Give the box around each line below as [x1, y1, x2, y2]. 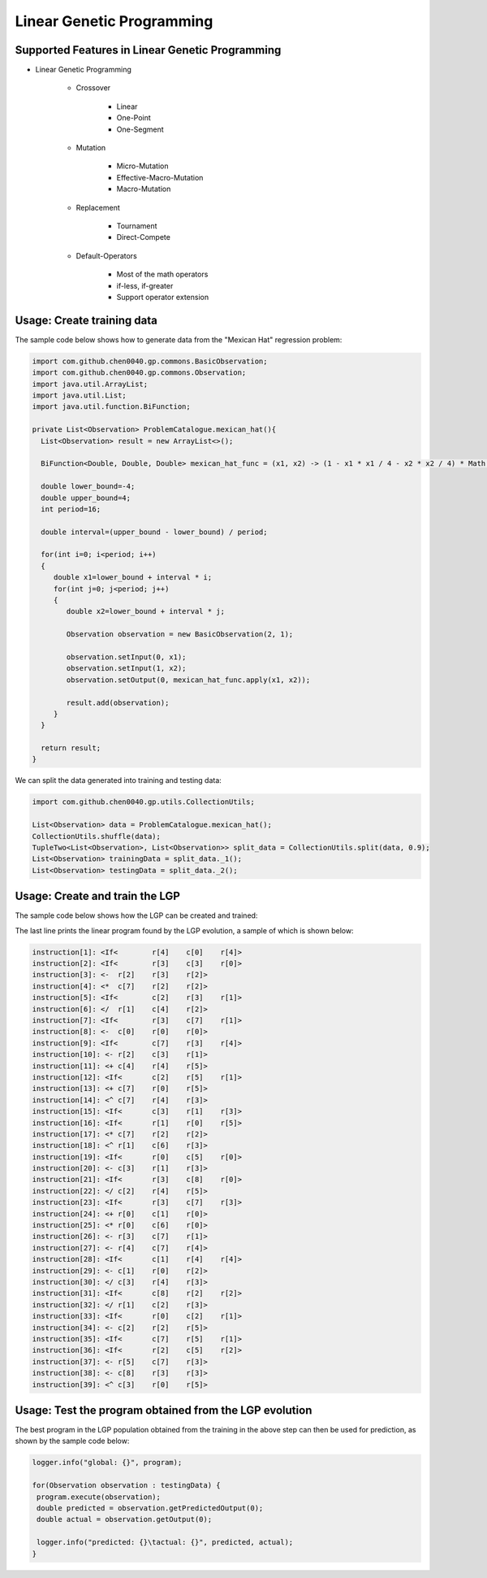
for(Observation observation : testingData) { [32, 1480, 221, 1490]
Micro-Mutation [116, 161, 169, 171]
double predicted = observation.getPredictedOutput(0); [37, 1503, 264, 1512]
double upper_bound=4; [41, 493, 131, 502]
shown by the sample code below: [15, 1436, 130, 1446]
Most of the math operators [116, 269, 209, 280]
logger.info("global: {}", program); [32, 1458, 183, 1467]
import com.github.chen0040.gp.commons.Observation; [32, 368, 247, 377]
